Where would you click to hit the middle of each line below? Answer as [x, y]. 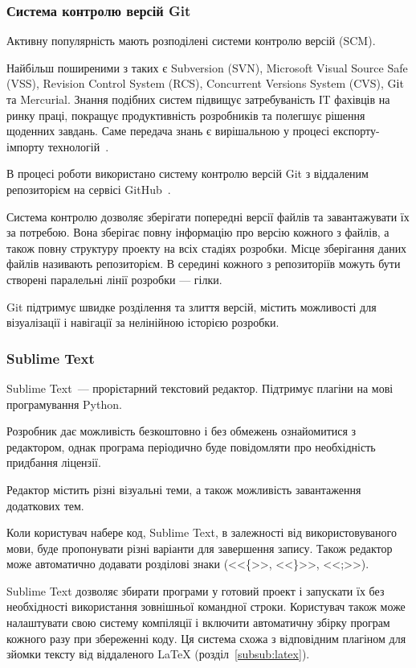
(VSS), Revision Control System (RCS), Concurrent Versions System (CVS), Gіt [205, 83]
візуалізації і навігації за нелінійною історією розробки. [143, 322]
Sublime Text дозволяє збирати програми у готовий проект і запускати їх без [196, 590]
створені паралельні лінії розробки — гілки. [114, 279]
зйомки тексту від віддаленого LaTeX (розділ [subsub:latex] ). [158, 654]
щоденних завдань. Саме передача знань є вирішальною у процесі [168, 131]
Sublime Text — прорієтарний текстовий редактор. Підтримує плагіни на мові [200, 388]
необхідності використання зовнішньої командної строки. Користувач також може [206, 606]
